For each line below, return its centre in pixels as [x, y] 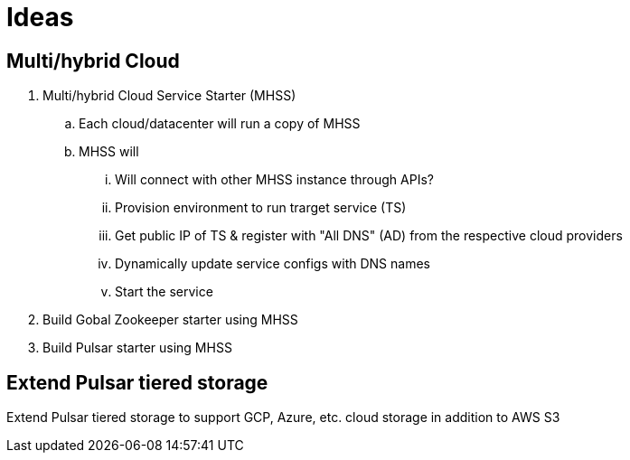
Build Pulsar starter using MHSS [137, 348]
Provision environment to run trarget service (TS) [261, 208]
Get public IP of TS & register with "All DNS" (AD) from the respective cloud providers [369, 236]
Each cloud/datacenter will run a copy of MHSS [220, 124]
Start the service [164, 292]
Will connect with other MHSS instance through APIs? [274, 180]
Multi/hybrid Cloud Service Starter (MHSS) [169, 96]
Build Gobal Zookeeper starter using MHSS [170, 320]
